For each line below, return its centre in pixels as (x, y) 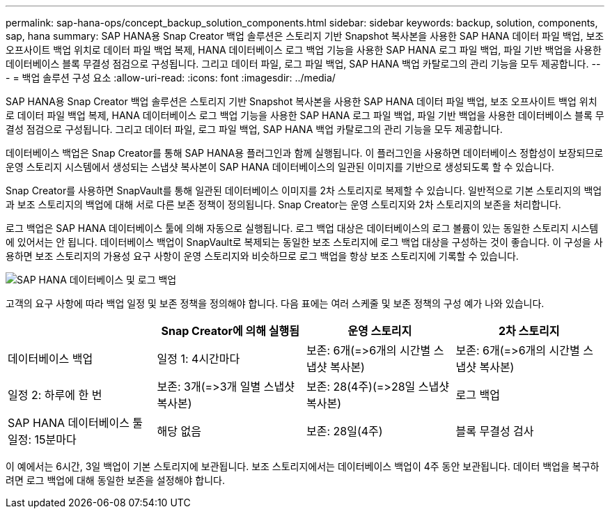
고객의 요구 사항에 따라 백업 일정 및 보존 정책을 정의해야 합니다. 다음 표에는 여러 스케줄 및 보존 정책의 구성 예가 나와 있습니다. (275, 303)
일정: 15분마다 (42, 439)
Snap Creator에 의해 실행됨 (230, 331)
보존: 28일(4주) (345, 431)
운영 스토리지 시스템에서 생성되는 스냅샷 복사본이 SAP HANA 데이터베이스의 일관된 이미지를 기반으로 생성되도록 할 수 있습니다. (280, 167)
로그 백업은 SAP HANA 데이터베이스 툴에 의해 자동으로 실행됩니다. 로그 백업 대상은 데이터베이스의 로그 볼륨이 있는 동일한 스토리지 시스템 (302, 228)
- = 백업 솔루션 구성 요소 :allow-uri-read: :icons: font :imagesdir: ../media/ (171, 78)
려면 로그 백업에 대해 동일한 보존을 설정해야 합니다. (115, 480)
